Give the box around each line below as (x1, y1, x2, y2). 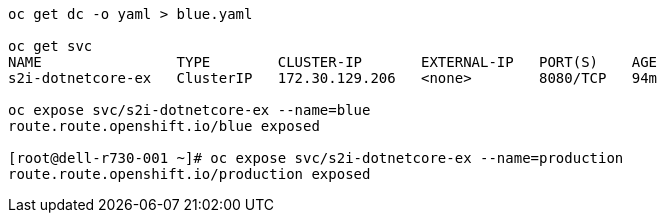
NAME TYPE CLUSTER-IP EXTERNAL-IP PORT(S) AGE (8, 54, 658, 70)
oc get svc (8, 38, 93, 54)
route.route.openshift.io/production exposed (8, 166, 371, 182)
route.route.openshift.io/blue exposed (8, 118, 320, 134)
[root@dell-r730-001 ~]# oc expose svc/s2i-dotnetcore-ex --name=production (8, 150, 624, 166)
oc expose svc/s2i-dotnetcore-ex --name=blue (8, 102, 371, 118)
